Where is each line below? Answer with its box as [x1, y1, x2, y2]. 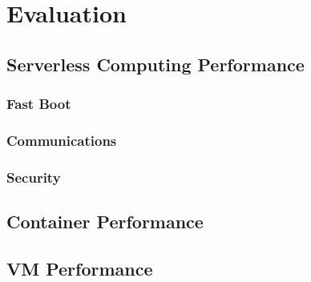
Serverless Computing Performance [6, 51, 305, 76]
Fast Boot [6, 94, 71, 114]
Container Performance [6, 209, 204, 234]
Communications [6, 130, 117, 150]
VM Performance [6, 256, 153, 280]
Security [6, 167, 61, 187]
